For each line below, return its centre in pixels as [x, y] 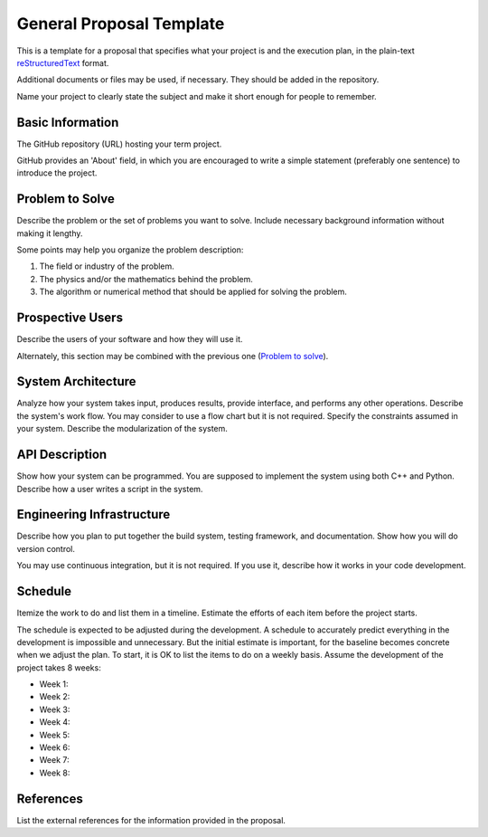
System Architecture [76, 381]
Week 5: [55, 735]
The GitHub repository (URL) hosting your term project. [119, 144]
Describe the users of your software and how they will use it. [130, 339]
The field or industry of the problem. [107, 266]
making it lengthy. [50, 233]
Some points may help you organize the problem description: [130, 250]
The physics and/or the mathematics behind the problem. [146, 279]
